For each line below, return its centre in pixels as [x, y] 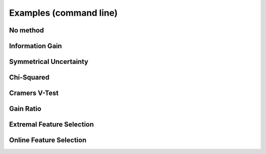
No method [27, 30]
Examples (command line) [63, 13]
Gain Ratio [25, 109]
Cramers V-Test [34, 93]
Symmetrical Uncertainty [49, 62]
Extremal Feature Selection [51, 125]
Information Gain [35, 46]
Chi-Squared [29, 77]
